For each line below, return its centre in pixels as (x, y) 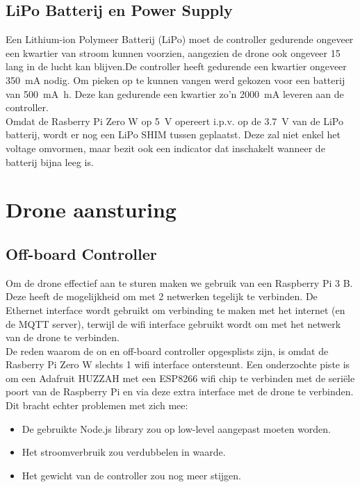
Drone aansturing (91, 209)
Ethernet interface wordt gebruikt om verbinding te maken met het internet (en (175, 309)
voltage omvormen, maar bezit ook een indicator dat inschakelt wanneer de (165, 148)
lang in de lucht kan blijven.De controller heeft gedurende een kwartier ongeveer (176, 66)
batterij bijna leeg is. (50, 162)
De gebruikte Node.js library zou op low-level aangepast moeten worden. (177, 428)
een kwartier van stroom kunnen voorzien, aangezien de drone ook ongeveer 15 (173, 52)
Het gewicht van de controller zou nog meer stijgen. (131, 475)
